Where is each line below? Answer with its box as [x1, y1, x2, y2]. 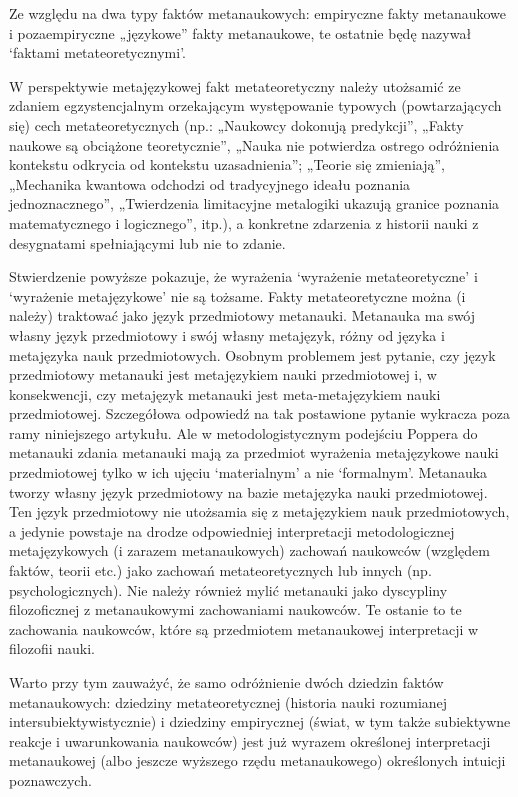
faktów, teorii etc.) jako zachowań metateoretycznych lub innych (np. [9, 560, 432, 581]
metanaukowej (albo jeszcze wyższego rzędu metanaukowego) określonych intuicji [9, 750, 506, 771]
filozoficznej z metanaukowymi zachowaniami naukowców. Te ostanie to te [9, 599, 462, 620]
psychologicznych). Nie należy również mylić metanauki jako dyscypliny [9, 579, 448, 600]
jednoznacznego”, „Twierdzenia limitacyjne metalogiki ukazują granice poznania [9, 193, 500, 214]
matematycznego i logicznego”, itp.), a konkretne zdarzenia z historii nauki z [9, 212, 479, 233]
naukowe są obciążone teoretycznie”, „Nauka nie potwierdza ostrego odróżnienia [9, 134, 500, 155]
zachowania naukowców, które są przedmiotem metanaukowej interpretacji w [9, 618, 479, 639]
